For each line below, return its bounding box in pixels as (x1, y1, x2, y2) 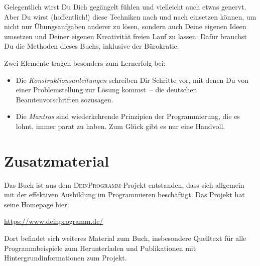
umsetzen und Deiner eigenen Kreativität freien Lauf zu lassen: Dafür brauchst (4, 31, 247, 41)
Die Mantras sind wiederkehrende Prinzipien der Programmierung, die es (16, 111, 240, 121)
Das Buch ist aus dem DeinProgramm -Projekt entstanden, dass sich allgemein (4, 179, 244, 190)
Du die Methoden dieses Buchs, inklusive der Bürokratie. (4, 41, 179, 51)
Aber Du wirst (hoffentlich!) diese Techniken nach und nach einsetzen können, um (4, 11, 256, 22)
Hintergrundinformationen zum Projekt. (4, 252, 127, 263)
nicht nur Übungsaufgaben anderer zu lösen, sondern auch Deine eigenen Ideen (4, 21, 246, 32)
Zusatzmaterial (4, 150, 109, 171)
